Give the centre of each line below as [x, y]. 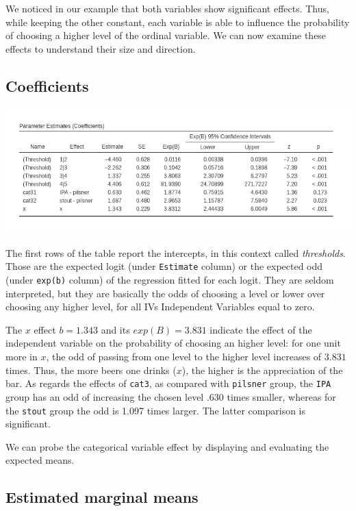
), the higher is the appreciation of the [262, 370]
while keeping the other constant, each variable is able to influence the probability [178, 22]
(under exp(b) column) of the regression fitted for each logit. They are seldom [170, 280]
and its [115, 329]
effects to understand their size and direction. [101, 48]
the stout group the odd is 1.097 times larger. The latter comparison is [156, 410]
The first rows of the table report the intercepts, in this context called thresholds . [176, 252]
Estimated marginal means [102, 497]
